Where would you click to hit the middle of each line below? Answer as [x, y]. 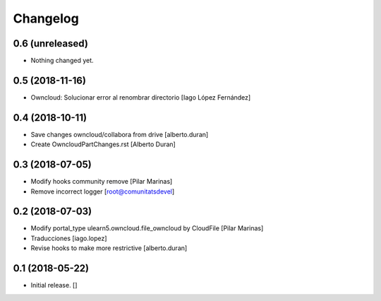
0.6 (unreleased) [50, 43]
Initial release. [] [54, 285]
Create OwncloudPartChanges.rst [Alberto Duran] [103, 144]
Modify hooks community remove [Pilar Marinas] [102, 182]
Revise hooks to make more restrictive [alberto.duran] [109, 248]
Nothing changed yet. [62, 61]
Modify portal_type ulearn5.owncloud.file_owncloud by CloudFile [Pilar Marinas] [147, 228]
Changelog [46, 18]
